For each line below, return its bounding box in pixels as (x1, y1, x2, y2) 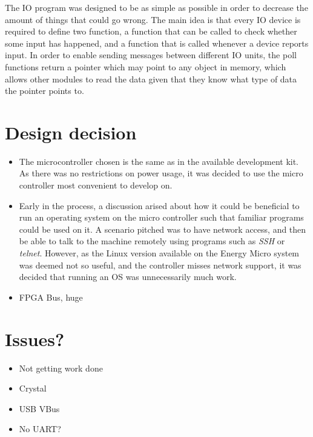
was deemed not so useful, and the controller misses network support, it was (19, 258, 301, 271)
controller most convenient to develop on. (19, 179, 173, 192)
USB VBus (19, 402, 60, 415)
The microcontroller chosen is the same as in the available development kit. (19, 155, 298, 167)
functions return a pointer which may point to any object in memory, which (5, 60, 286, 73)
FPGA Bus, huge (19, 290, 83, 303)
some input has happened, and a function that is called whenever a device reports (5, 36, 309, 49)
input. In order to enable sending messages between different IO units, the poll (5, 48, 297, 61)
